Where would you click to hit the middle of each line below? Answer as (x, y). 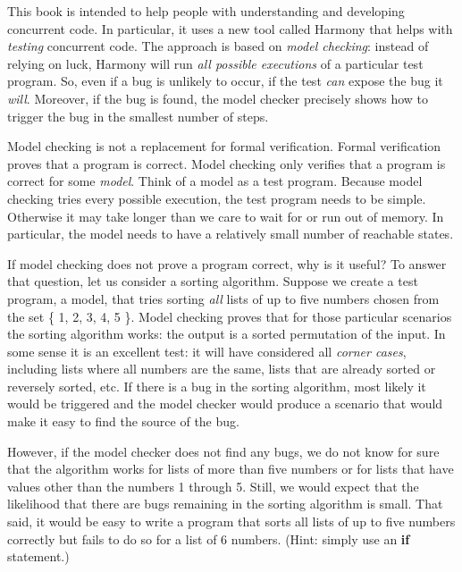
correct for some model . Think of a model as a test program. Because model (215, 181)
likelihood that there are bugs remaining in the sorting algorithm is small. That (225, 504)
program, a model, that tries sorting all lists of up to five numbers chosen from (223, 298)
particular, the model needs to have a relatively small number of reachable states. (231, 234)
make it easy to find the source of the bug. (123, 421)
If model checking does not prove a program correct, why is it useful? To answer (227, 263)
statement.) (38, 556)
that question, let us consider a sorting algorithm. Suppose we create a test (213, 281)
